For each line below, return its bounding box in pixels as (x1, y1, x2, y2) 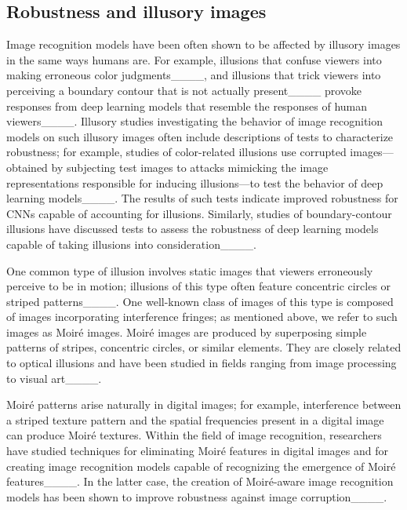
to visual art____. (6, 370, 102, 386)
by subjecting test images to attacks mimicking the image (51, 158, 329, 175)
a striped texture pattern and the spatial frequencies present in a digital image (6, 411, 384, 428)
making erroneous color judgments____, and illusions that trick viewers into (6, 67, 381, 83)
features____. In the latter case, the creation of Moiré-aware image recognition (6, 473, 394, 490)
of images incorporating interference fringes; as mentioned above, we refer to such (6, 308, 398, 325)
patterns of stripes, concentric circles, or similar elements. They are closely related (6, 339, 402, 355)
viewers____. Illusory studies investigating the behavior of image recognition (6, 113, 383, 129)
